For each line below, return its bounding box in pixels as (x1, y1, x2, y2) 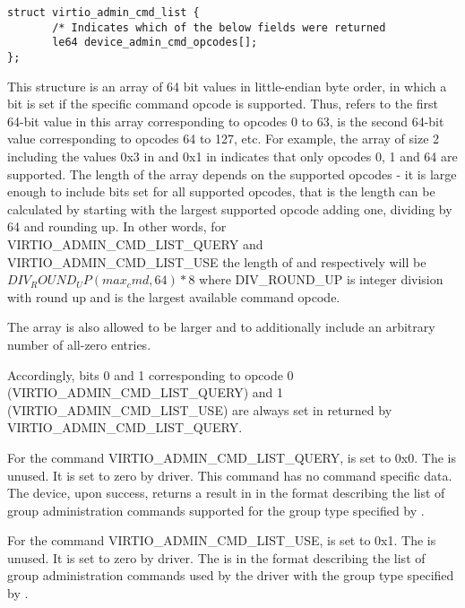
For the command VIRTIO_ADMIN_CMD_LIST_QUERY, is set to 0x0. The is (7, 447, 456, 466)
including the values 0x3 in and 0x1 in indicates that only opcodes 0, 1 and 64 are (7, 147, 458, 165)
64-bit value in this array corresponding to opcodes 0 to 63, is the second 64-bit (7, 111, 444, 130)
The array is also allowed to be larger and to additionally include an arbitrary (7, 317, 435, 336)
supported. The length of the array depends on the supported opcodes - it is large (7, 164, 457, 183)
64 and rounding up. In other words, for (7, 217, 227, 236)
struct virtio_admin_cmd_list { (7, 6, 200, 19)
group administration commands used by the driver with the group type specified (7, 566, 454, 585)
